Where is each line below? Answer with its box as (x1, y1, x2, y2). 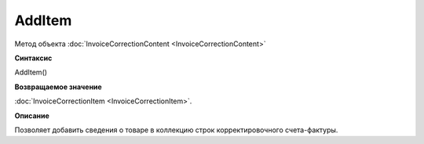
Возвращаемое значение (14, 82, 102, 92)
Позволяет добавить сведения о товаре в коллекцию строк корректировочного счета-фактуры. (14, 125, 338, 135)
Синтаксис (14, 53, 53, 63)
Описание (14, 110, 50, 121)
